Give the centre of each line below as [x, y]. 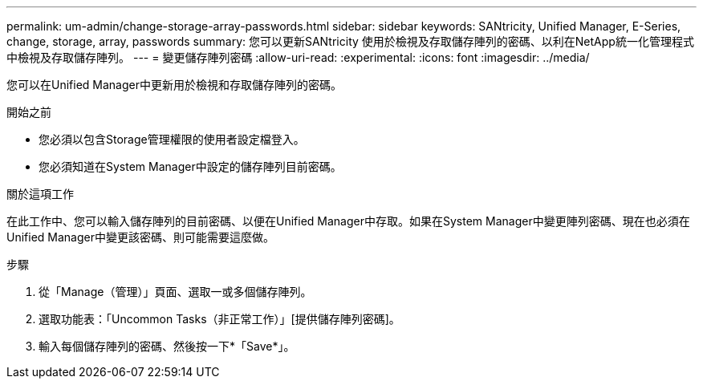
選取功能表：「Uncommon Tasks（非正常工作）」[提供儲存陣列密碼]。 [219, 319]
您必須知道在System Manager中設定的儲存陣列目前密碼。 [190, 166]
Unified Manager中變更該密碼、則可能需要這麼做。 [140, 237]
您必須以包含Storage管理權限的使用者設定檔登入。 [172, 139]
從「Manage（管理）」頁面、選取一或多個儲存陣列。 [175, 292]
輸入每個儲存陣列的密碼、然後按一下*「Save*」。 [167, 346]
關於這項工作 [40, 194]
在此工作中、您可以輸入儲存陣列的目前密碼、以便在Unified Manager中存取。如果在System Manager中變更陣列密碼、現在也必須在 [348, 221]
